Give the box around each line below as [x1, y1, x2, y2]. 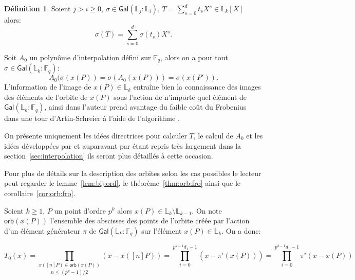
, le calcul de [193, 130, 233, 141]
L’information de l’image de [4, 81, 91, 92]
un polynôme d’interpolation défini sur [29, 51, 151, 62]
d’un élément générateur [4, 225, 81, 236]
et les [246, 130, 263, 141]
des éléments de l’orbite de [4, 91, 88, 102]
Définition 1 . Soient [4, 3, 71, 13]
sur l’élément [141, 225, 182, 236]
